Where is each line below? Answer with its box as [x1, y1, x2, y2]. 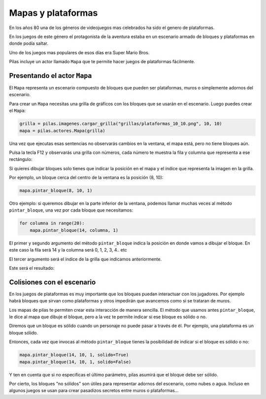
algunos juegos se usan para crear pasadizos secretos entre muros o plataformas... [9, 388, 179, 394]
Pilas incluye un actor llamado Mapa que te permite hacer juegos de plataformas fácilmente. [9, 59, 196, 65]
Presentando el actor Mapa [9, 72, 92, 80]
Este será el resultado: [9, 265, 55, 271]
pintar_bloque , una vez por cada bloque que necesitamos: [9, 207, 133, 213]
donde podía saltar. [9, 40, 49, 46]
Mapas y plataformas [9, 7, 98, 18]
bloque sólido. [9, 329, 38, 335]
